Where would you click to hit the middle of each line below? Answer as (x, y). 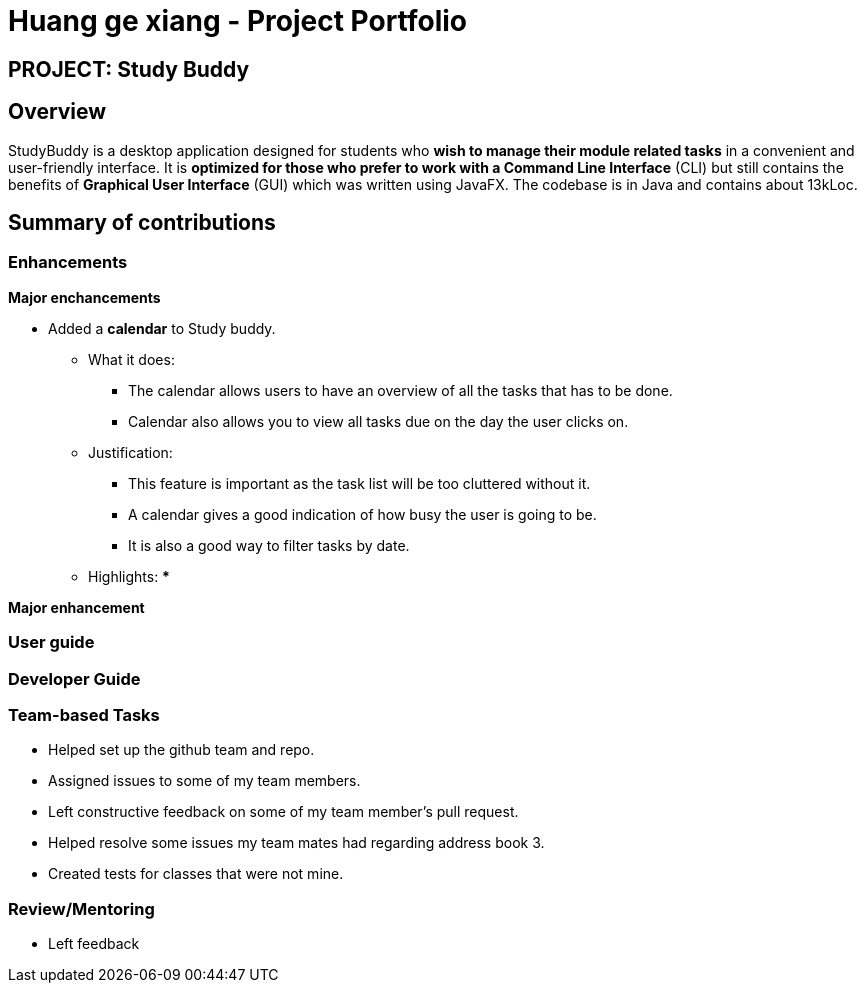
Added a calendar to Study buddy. (162, 328)
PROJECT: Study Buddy (129, 69)
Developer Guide (74, 678)
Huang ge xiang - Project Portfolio (238, 21)
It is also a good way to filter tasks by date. (269, 545)
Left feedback (94, 944)
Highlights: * (129, 576)
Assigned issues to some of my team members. (204, 781)
